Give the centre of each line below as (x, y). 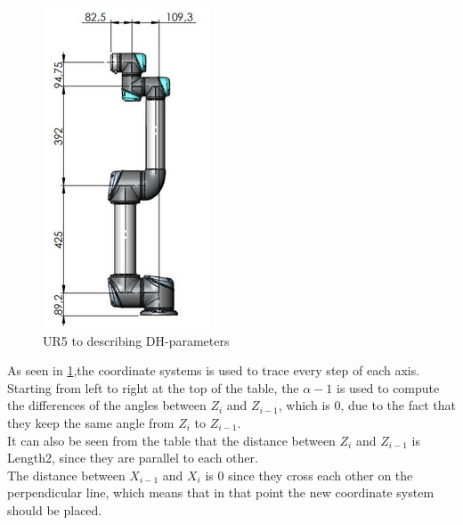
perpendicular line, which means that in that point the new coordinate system (221, 492)
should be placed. (55, 509)
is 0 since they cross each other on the (309, 475)
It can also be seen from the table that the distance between (171, 440)
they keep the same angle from (91, 422)
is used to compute (388, 387)
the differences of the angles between (107, 405)
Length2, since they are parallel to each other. (133, 458)
